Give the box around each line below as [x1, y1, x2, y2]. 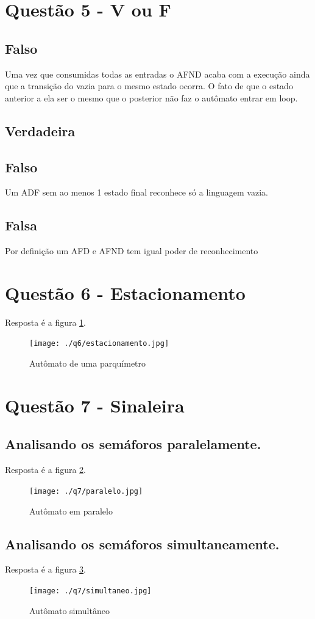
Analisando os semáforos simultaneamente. [5, 534, 280, 553]
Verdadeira [5, 121, 76, 140]
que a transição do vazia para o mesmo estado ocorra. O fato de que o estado [5, 79, 293, 92]
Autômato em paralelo [29, 504, 113, 517]
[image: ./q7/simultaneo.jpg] [29, 586, 152, 595]
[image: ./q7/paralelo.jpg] [29, 486, 143, 496]
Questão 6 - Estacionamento [5, 280, 246, 305]
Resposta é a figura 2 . [5, 463, 86, 476]
